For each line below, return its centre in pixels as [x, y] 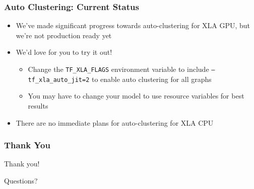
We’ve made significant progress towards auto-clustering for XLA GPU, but [133, 25]
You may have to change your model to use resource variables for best [136, 96]
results [38, 105]
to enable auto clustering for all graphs [151, 79]
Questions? [21, 180]
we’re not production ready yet [64, 35]
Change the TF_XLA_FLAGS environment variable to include [118, 69]
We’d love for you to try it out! [64, 52]
